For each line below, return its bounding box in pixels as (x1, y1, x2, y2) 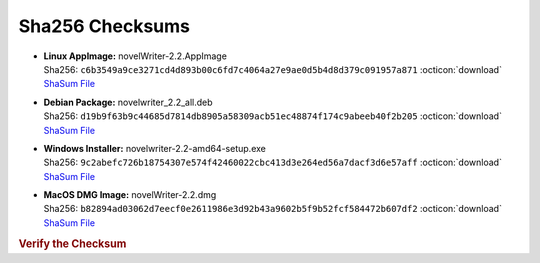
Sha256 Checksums (18, 15, 190, 37)
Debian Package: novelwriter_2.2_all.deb (43, 96, 214, 108)
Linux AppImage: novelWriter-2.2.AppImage (43, 50, 227, 62)
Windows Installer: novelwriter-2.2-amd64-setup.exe (43, 142, 267, 154)
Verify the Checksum (18, 236, 127, 250)
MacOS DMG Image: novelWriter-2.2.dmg (43, 189, 217, 201)
